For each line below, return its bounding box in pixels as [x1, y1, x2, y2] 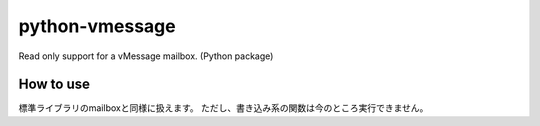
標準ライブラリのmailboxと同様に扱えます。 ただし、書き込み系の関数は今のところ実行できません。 [18, 102, 429, 114]
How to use [18, 76, 90, 93]
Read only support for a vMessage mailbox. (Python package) [18, 50, 274, 62]
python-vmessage [18, 15, 176, 37]
